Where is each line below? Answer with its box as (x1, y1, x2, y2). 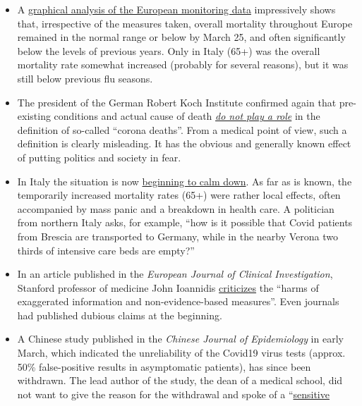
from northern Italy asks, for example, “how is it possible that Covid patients (17, 215, 353, 230)
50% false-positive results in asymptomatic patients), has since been (17, 359, 311, 374)
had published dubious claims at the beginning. (17, 307, 222, 322)
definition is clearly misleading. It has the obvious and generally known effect (17, 136, 351, 151)
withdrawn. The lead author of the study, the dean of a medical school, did (17, 373, 343, 388)
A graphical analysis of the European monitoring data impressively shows (17, 2, 336, 16)
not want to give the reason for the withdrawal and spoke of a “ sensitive (17, 386, 330, 401)
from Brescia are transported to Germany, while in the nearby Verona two (17, 228, 338, 243)
